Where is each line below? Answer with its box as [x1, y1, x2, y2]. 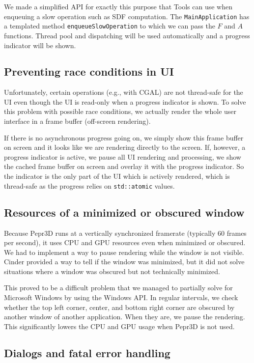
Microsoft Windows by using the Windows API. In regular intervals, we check [4, 292, 238, 303]
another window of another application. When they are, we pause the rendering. [4, 311, 245, 322]
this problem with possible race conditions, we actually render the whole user [4, 106, 237, 116]
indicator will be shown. [4, 40, 76, 50]
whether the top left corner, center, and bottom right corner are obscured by [4, 302, 235, 312]
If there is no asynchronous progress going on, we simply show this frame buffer [4, 132, 244, 142]
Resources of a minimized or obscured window [4, 204, 245, 220]
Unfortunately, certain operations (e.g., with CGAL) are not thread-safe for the [4, 87, 243, 97]
